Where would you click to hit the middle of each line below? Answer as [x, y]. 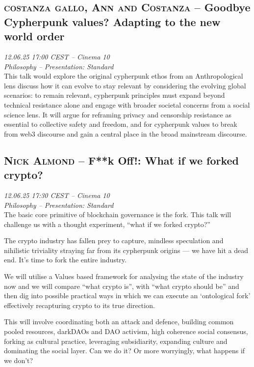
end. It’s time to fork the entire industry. [65, 260]
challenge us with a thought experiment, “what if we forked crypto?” [107, 224]
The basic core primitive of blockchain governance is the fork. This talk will [118, 214]
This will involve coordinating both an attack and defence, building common [119, 322]
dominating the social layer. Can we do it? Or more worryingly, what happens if [125, 351]
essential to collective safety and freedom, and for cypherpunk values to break [121, 124]
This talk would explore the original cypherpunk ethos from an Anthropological [124, 76]
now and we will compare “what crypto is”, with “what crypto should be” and [122, 286]
